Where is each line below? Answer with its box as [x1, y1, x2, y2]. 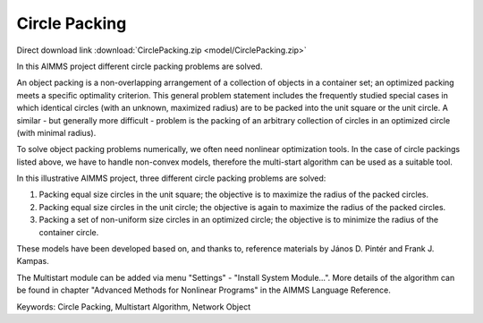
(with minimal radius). [16, 127, 97, 138]
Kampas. [16, 256, 49, 267]
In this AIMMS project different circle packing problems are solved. [16, 61, 263, 72]
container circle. [38, 226, 99, 237]
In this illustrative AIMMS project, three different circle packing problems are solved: [16, 173, 326, 183]
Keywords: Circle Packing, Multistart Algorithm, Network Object [16, 301, 250, 312]
